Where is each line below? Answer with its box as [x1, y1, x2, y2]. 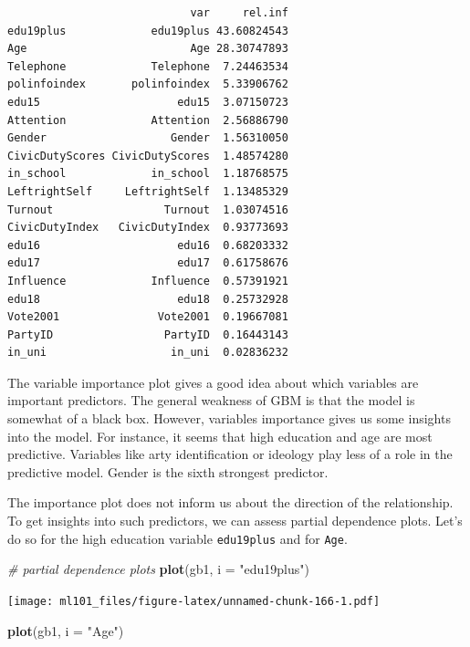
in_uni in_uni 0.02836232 [7, 346, 288, 360]
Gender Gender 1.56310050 [7, 131, 288, 145]
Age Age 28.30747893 [7, 42, 288, 56]
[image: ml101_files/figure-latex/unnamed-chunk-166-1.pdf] [7, 594, 381, 608]
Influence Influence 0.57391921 [7, 274, 288, 287]
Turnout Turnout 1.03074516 [7, 203, 288, 216]
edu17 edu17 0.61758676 [7, 256, 288, 270]
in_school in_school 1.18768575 [7, 167, 288, 181]
